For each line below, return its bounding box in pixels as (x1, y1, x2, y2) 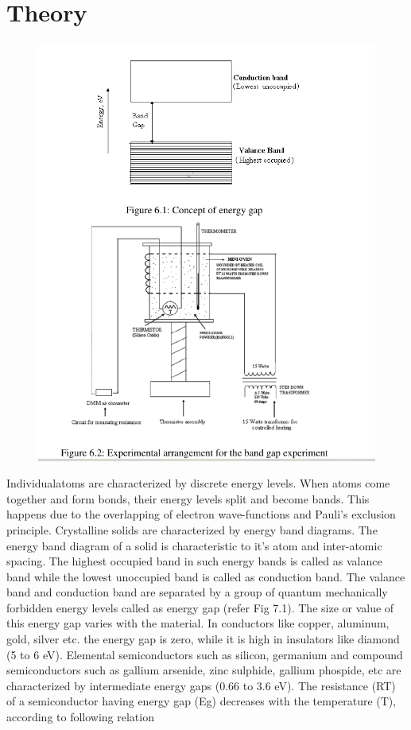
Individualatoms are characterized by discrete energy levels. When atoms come (6, 475, 390, 491)
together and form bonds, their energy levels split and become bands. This (6, 490, 370, 507)
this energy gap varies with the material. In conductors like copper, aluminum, (6, 615, 390, 631)
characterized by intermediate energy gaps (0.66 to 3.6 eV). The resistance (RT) (6, 677, 396, 693)
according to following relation (6, 709, 154, 725)
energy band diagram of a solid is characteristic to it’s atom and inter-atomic (6, 537, 382, 553)
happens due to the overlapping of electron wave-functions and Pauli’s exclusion (6, 506, 396, 522)
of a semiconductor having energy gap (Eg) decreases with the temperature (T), (6, 693, 397, 709)
